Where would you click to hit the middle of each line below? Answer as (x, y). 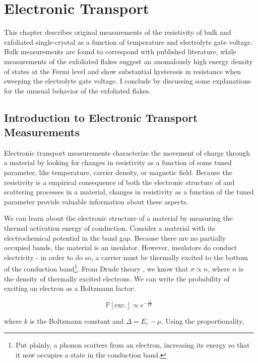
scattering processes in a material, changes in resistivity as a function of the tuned (129, 192)
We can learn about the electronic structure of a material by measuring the (118, 218)
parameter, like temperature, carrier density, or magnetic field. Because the (118, 172)
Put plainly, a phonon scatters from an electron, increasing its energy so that (133, 345)
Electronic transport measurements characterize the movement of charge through (127, 152)
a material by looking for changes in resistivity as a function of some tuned (118, 162)
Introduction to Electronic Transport (101, 117)
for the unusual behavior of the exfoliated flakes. (77, 90)
